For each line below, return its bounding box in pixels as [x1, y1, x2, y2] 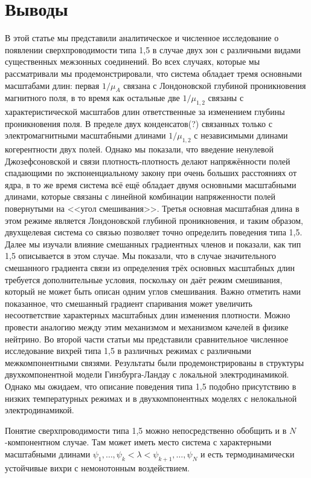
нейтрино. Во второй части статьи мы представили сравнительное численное [5, 332, 289, 345]
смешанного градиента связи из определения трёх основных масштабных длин [5, 261, 295, 274]
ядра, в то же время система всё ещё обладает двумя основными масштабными [5, 178, 297, 191]
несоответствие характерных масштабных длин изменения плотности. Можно [5, 309, 290, 321]
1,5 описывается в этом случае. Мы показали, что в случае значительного [5, 249, 277, 262]
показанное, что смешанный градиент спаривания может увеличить [5, 296, 252, 309]
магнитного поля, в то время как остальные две [5, 91, 180, 104]
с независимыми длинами [194, 129, 288, 142]
